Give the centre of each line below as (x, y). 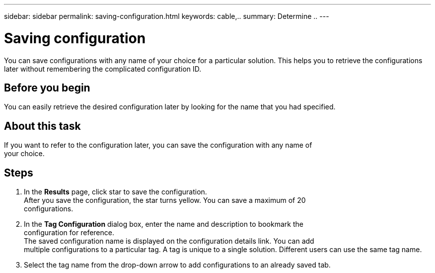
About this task (42, 126)
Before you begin (47, 88)
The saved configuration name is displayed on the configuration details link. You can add (169, 241)
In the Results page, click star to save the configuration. (115, 192)
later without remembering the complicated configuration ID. (103, 69)
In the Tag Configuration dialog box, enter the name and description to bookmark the (164, 224)
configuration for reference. (69, 233)
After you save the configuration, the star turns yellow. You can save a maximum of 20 (165, 200)
